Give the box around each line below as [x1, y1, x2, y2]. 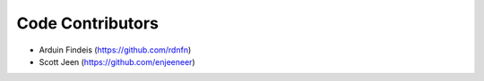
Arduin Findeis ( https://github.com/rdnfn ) [39, 45, 192, 55]
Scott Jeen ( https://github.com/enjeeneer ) [39, 56, 196, 67]
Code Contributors [16, 13, 159, 33]
